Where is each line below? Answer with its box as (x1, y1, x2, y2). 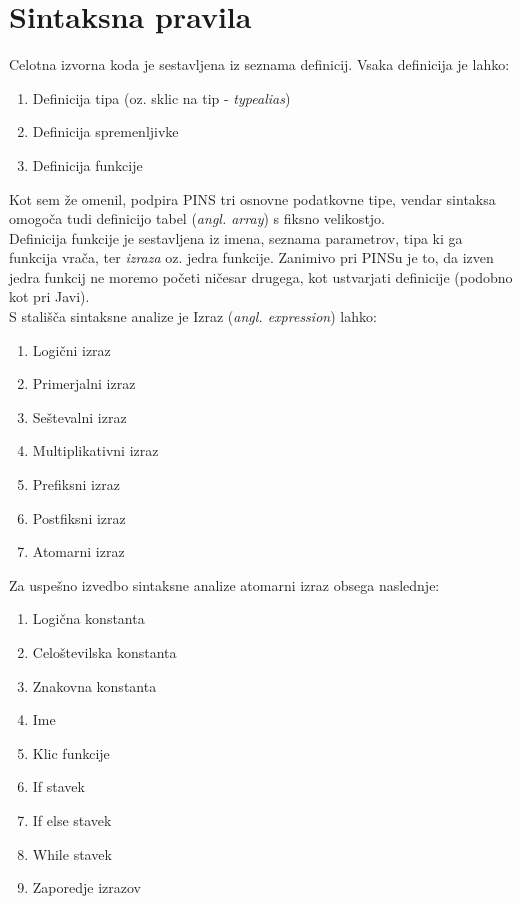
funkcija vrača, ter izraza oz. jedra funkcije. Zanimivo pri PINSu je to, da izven (9, 247, 494, 268)
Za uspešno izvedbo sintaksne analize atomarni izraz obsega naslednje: (9, 574, 440, 595)
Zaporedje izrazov (32, 877, 141, 898)
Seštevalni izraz (32, 406, 127, 427)
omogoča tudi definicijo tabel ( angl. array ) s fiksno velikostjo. (9, 208, 385, 229)
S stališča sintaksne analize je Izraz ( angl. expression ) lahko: (9, 306, 377, 327)
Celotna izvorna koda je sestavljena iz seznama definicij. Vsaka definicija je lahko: (9, 54, 510, 75)
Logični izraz (32, 339, 111, 360)
